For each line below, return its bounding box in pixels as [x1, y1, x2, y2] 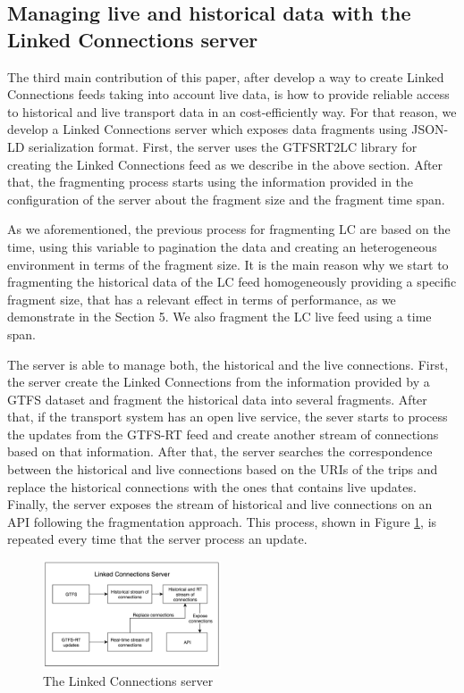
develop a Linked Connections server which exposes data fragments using [7, 120, 408, 138]
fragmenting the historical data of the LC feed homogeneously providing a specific [7, 272, 457, 291]
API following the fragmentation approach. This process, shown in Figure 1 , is [7, 512, 437, 530]
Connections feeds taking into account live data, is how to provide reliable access [7, 85, 450, 104]
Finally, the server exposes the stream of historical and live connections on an [7, 495, 433, 513]
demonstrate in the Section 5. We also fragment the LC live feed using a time [7, 307, 432, 326]
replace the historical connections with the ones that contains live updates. [7, 477, 417, 496]
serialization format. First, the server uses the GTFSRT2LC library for [29, 137, 418, 155]
